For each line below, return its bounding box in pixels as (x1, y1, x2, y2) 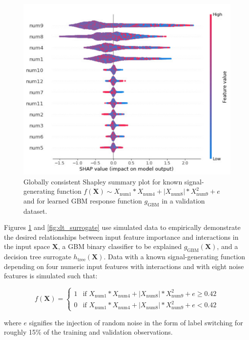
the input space (4, 241, 50, 251)
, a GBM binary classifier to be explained (58, 241, 182, 251)
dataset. (23, 205, 47, 216)
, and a (217, 241, 238, 251)
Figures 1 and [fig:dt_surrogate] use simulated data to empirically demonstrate (4, 222, 241, 232)
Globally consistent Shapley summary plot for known (23, 176, 183, 186)
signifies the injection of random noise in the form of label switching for (29, 317, 243, 327)
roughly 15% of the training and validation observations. (4, 327, 173, 337)
